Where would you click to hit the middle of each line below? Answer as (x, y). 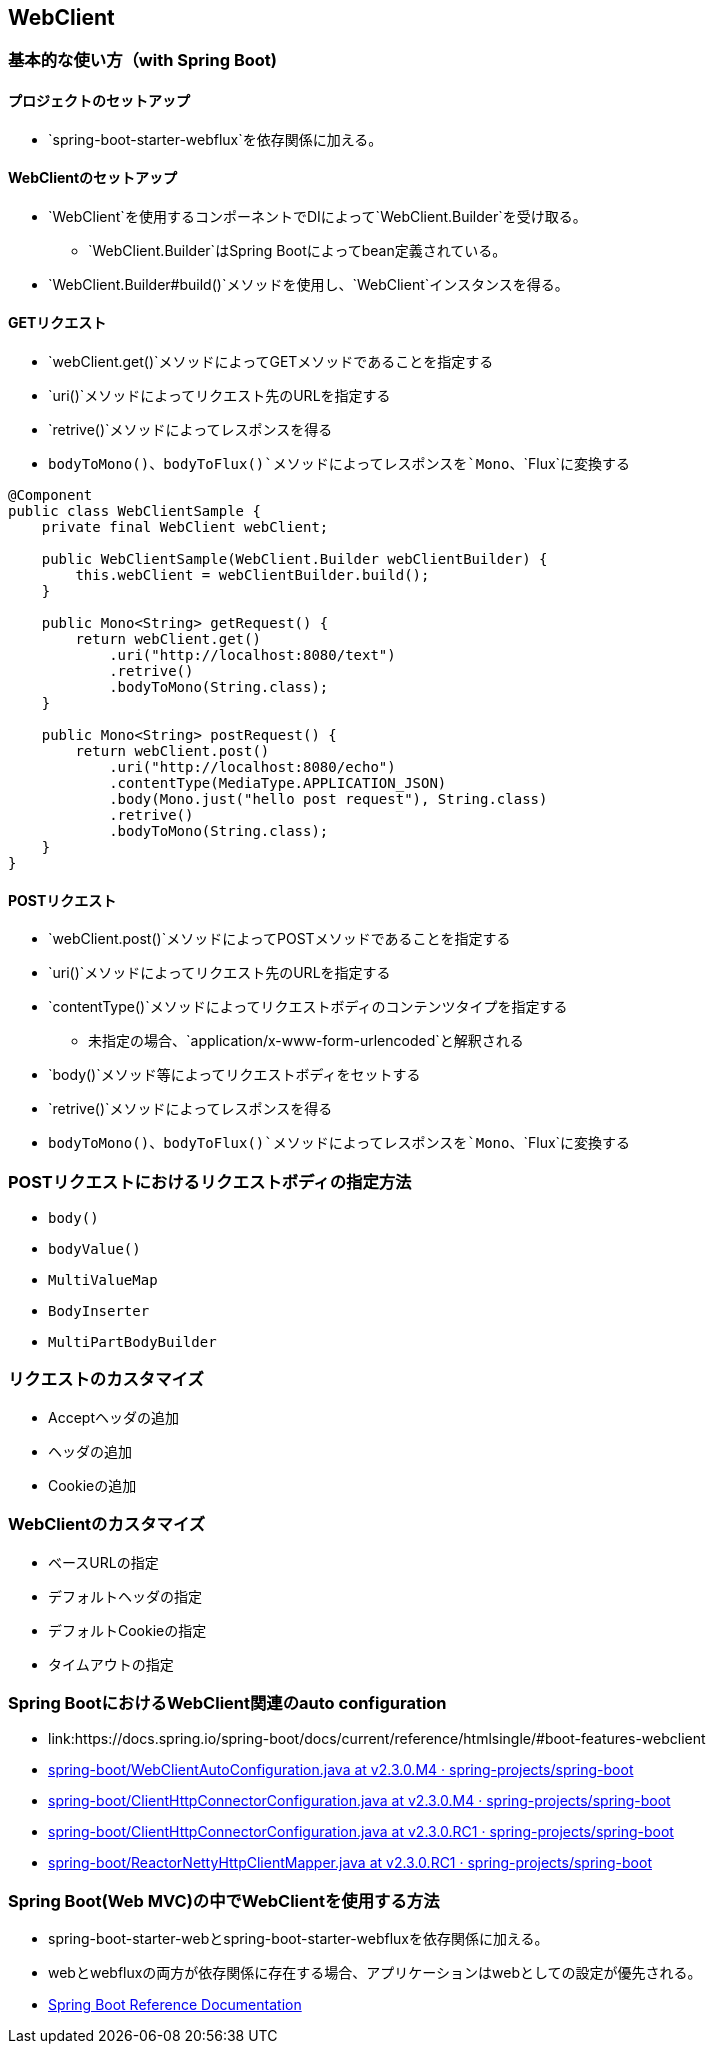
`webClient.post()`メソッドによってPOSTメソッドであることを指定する (279, 939)
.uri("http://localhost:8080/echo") (252, 767)
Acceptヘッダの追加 (113, 1417)
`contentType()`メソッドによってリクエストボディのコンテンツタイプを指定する (308, 1007)
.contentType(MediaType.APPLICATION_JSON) (278, 783)
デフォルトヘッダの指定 (125, 1596)
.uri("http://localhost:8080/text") (252, 655)
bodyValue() (94, 1249)
